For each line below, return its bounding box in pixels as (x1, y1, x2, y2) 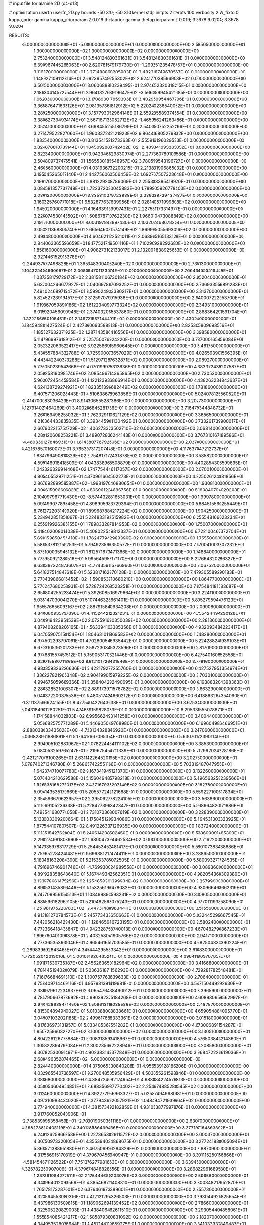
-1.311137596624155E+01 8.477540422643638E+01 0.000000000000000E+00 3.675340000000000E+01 (21, 700, 237, 706)
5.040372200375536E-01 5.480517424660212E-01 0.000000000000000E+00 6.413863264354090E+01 (33, 693, 247, 699)
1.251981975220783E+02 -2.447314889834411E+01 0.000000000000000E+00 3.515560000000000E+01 (33, 906, 248, 911)
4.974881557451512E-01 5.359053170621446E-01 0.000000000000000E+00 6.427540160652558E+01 (33, 652, 243, 658)
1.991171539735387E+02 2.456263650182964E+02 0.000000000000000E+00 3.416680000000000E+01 (33, 960, 249, 966)
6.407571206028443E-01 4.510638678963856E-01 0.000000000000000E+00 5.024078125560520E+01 (33, 391, 246, 397)
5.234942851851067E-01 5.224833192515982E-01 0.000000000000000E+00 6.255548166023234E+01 (33, 514, 245, 520)
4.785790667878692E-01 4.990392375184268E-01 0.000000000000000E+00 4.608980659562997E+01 (33, 995, 248, 1001)
